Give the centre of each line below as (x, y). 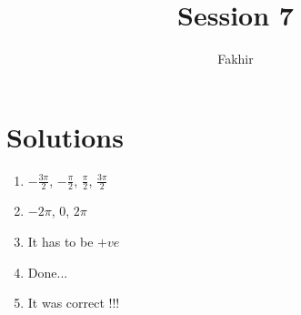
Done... (48, 272)
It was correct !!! (74, 303)
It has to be (60, 242)
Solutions (65, 136)
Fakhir (236, 59)
